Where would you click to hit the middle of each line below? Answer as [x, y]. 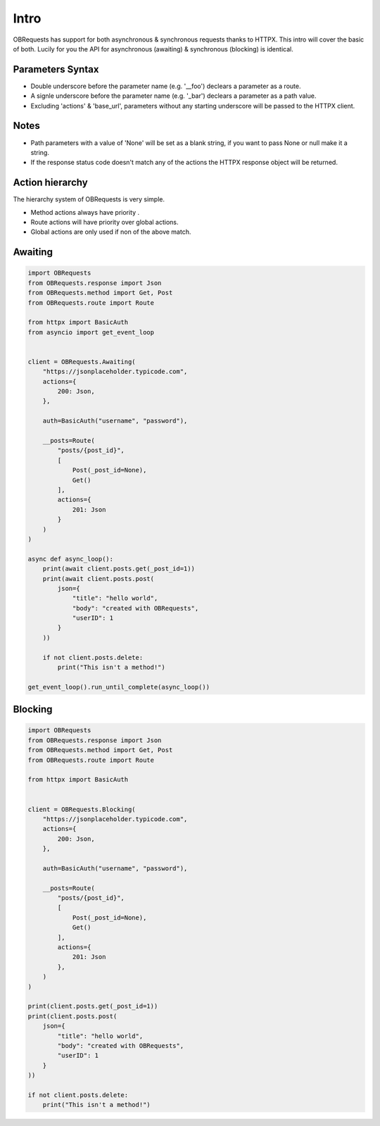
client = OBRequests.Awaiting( [82, 362]
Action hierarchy [50, 183]
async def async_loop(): [71, 559]
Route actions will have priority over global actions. [104, 222]
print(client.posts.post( [72, 1016]
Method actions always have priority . [85, 212]
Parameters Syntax [56, 69]
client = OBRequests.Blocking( [82, 809]
